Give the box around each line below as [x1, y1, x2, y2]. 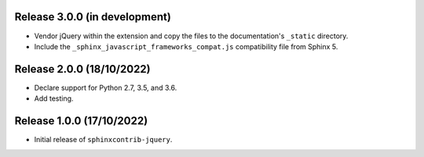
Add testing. [34, 94, 74, 103]
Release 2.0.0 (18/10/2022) [14, 62, 151, 76]
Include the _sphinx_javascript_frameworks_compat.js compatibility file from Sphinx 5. [34, 41, 338, 51]
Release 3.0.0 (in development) [14, 10, 172, 23]
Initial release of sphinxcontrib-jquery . [34, 135, 173, 145]
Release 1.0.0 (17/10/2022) [14, 114, 148, 128]
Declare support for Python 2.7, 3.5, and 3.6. [34, 83, 177, 92]
